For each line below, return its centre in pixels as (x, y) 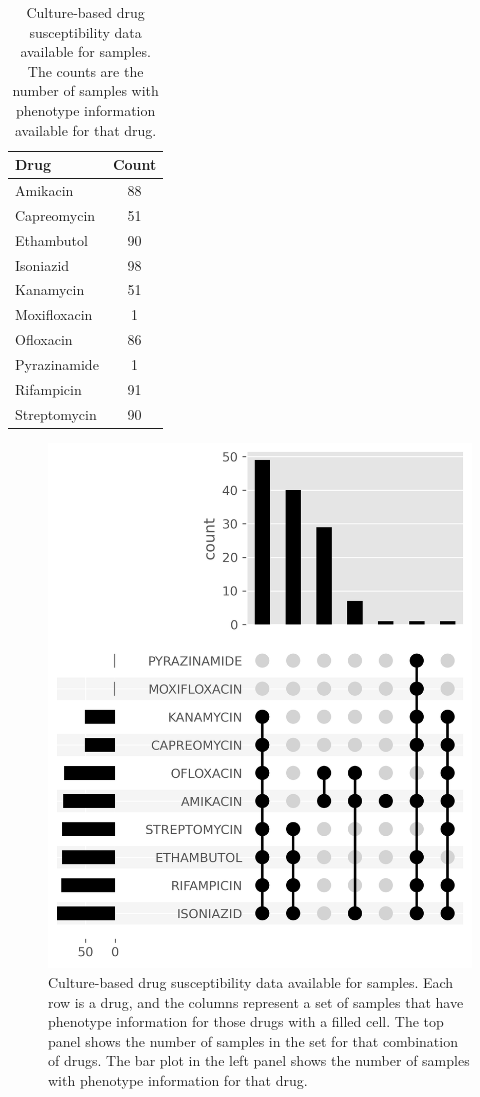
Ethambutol (51, 239)
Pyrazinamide (57, 363)
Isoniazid (42, 264)
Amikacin (44, 190)
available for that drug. (85, 129)
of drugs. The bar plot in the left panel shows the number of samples (259, 1060)
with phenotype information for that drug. (178, 1079)
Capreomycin (55, 214)
